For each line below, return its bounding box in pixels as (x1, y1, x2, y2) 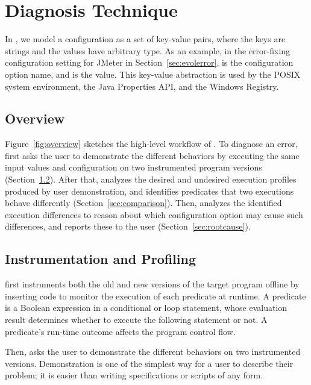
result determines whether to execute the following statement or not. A (5, 313, 268, 326)
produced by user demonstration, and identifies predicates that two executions (5, 184, 294, 197)
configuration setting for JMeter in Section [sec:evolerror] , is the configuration (5, 56, 294, 69)
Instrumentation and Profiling (5, 249, 196, 268)
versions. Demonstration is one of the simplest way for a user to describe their (5, 357, 294, 369)
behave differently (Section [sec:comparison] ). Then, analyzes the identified (5, 196, 282, 209)
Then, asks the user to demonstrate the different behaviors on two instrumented (5, 345, 301, 358)
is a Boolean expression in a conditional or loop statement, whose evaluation (5, 301, 287, 314)
